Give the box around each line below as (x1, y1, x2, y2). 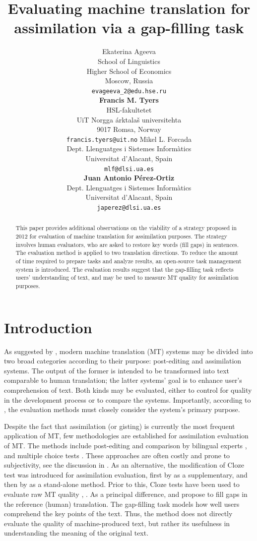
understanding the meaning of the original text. (4, 528, 149, 538)
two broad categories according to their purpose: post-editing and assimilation (4, 356, 242, 366)
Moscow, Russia (105, 75, 153, 86)
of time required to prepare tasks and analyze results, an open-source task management (15, 257, 242, 265)
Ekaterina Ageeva (102, 46, 156, 57)
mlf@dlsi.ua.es (104, 165, 154, 173)
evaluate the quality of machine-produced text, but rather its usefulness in (4, 518, 230, 528)
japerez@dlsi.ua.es (97, 204, 161, 211)
